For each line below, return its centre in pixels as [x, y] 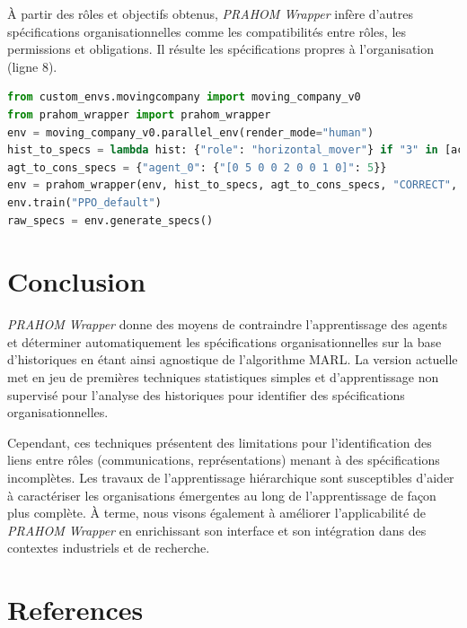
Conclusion [77, 281]
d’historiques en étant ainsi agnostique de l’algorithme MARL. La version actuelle [233, 359]
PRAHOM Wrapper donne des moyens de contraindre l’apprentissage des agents [228, 324]
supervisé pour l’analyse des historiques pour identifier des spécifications [206, 394]
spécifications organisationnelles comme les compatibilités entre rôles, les [207, 31]
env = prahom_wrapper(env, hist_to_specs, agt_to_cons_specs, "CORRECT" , [233, 185]
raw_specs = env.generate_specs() [110, 220]
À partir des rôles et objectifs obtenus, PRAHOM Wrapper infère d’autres [210, 13]
